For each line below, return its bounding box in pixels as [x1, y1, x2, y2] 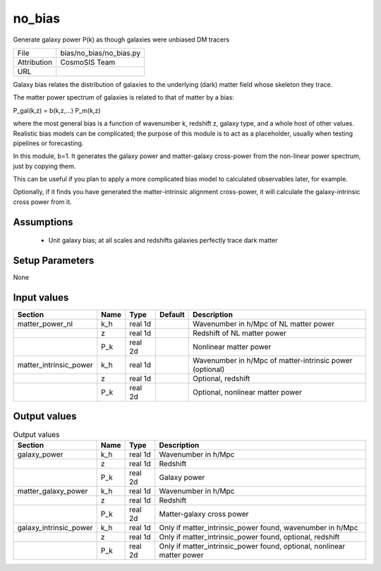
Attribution [17, 57, 53, 67]
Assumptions [13, 216, 73, 228]
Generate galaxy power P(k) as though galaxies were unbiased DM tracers [13, 35, 229, 44]
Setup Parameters [13, 255, 95, 267]
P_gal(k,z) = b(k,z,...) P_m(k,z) [13, 106, 101, 114]
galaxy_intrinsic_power [17, 522, 93, 532]
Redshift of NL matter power [193, 328, 287, 338]
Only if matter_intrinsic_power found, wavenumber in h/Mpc [159, 522, 358, 532]
